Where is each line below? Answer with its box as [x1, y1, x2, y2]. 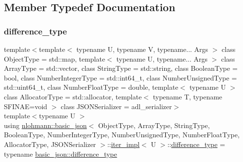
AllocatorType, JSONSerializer [4, 139, 96, 149]
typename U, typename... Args [116, 53, 208, 64]
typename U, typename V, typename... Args [76, 44, 208, 54]
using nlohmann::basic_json [4, 120, 87, 130]
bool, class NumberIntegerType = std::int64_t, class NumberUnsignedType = [4, 72, 237, 82]
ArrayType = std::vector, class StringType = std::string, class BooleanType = [4, 63, 238, 73]
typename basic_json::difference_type [4, 148, 117, 159]
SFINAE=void [4, 101, 48, 111]
